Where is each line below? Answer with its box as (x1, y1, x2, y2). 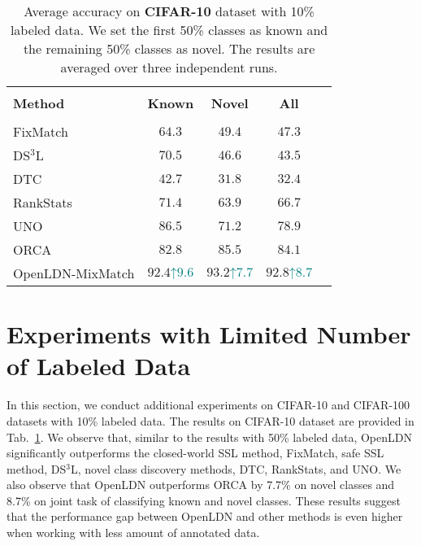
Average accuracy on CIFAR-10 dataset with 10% (24, 2, 315, 20)
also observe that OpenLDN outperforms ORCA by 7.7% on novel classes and (7, 476, 395, 493)
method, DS (7, 460, 67, 477)
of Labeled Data (7, 349, 191, 382)
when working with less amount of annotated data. (7, 524, 260, 541)
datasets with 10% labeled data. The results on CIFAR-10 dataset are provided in (7, 412, 414, 429)
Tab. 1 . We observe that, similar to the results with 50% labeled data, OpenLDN (7, 428, 412, 445)
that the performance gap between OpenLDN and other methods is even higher (7, 508, 403, 525)
